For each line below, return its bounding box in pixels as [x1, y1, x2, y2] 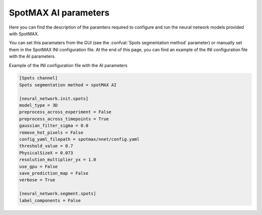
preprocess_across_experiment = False [19, 109, 112, 115]
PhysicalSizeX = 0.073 [19, 150, 73, 155]
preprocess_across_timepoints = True [19, 116, 109, 121]
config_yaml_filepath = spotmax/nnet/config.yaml [19, 136, 140, 142]
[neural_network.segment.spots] [19, 191, 97, 197]
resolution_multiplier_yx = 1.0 [19, 157, 97, 163]
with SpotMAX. [9, 31, 39, 36]
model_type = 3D [19, 102, 58, 108]
